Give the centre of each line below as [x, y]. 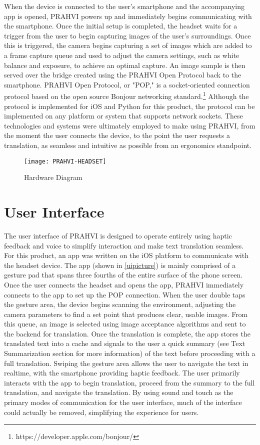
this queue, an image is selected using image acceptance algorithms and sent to [125, 324]
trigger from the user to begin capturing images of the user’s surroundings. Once [127, 35]
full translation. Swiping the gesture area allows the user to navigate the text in [126, 363]
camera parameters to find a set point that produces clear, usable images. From [126, 314]
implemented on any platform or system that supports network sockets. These [123, 116]
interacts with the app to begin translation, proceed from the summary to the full [129, 382]
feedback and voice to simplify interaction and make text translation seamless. [124, 245]
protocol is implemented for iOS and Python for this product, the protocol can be [129, 106]
